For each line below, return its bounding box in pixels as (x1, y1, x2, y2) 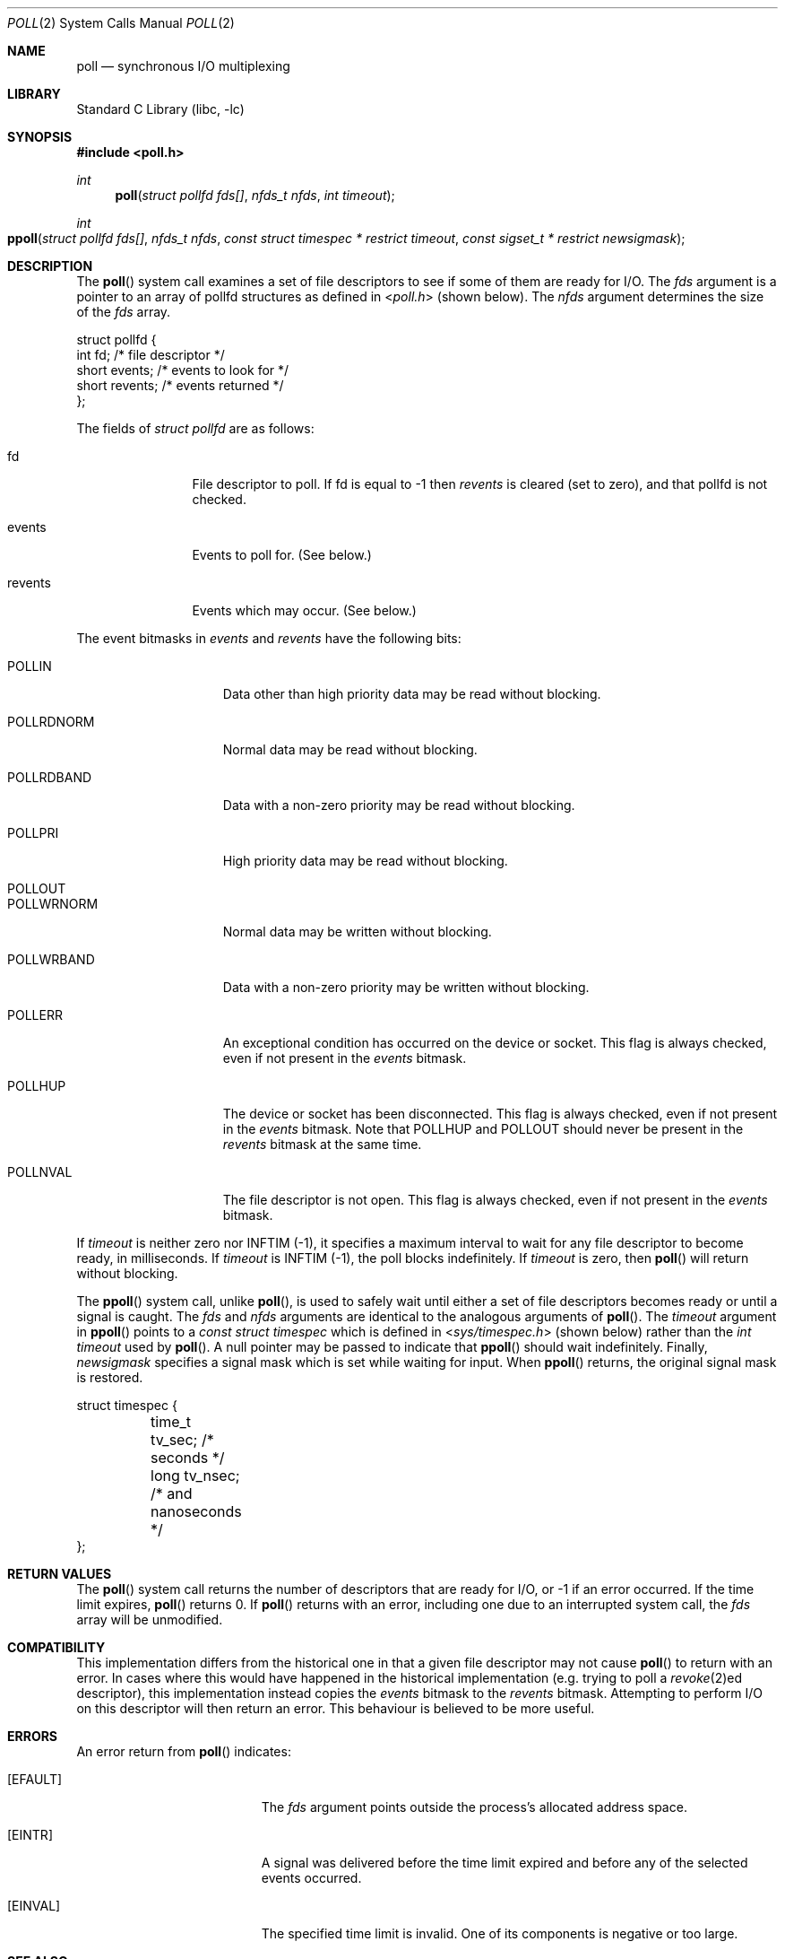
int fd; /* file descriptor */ (76, 347, 225, 362)
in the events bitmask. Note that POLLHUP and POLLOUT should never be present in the (222, 1121, 744, 1136)
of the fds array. (76, 304, 171, 319)
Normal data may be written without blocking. (222, 924, 492, 939)
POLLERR (7, 1007, 63, 1023)
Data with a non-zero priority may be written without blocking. (222, 979, 590, 995)
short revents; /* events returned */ (76, 378, 284, 393)
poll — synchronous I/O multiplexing (76, 58, 290, 74)
